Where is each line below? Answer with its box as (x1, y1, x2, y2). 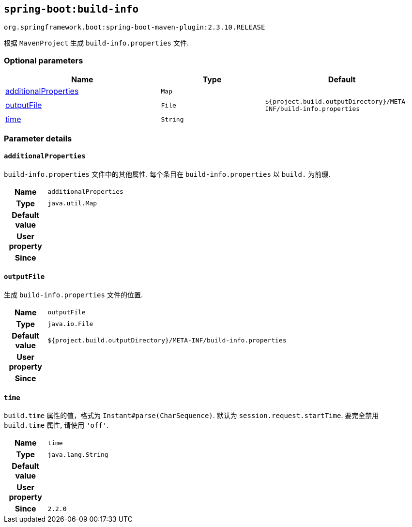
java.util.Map (47, 200, 97, 207)
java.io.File (47, 320, 93, 328)
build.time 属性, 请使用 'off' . (4, 421, 109, 430)
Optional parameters (4, 55, 83, 65)
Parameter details (4, 133, 72, 143)
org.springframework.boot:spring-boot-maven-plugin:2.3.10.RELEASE (4, 23, 265, 31)
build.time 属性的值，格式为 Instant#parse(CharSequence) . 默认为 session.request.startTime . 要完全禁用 (4, 411, 379, 420)
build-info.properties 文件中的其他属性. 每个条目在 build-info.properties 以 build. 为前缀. (4, 170, 331, 178)
